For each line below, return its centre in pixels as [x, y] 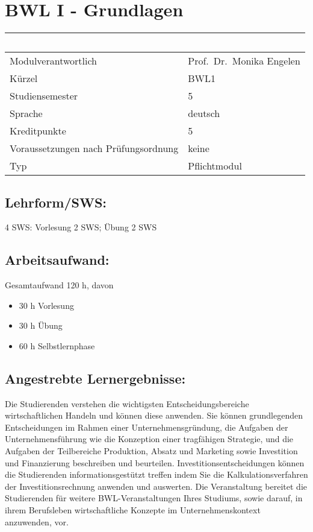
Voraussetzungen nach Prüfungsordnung [94, 148]
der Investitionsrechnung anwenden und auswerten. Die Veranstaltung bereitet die [156, 486]
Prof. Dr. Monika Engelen [244, 61]
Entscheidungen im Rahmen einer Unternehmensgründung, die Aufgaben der [147, 427]
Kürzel [24, 78]
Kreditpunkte [38, 131]
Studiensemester [44, 96]
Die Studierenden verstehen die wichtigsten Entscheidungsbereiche [127, 403]
